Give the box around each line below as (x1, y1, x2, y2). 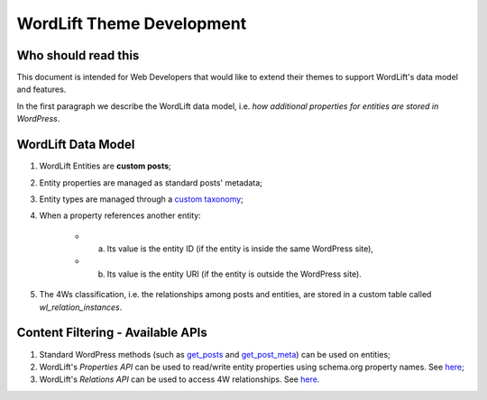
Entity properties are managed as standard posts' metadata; (39, 177, 263, 188)
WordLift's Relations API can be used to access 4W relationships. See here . (39, 374, 320, 385)
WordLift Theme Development (16, 14, 247, 33)
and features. (16, 84, 67, 95)
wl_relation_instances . (39, 302, 123, 313)
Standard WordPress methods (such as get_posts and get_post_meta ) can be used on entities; (39, 349, 391, 359)
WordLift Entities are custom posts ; (39, 160, 171, 171)
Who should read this (16, 48, 140, 63)
